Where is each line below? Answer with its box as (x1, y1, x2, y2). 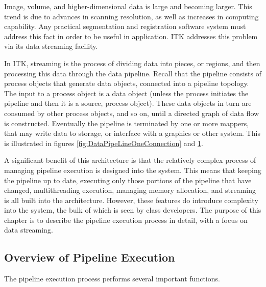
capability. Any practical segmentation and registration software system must (4, 21, 246, 32)
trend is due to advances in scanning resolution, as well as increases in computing (4, 11, 259, 21)
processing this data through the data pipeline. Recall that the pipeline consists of (4, 68, 261, 78)
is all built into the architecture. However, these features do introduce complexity (4, 194, 258, 205)
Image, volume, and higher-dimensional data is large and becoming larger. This (4, 1, 252, 11)
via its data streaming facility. (4, 41, 98, 51)
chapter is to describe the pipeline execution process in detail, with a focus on (4, 214, 248, 225)
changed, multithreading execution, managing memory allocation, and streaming (4, 185, 256, 195)
